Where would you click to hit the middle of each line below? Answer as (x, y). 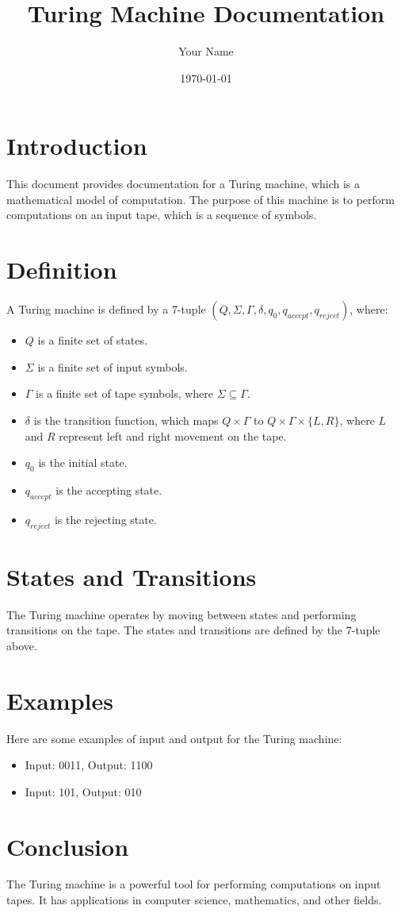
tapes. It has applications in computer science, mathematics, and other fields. (194, 900)
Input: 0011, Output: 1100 (89, 765)
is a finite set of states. (92, 340)
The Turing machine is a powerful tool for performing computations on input (194, 884)
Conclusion (68, 846)
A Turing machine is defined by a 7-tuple (106, 309)
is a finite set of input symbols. (113, 366)
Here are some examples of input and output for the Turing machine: (174, 738)
